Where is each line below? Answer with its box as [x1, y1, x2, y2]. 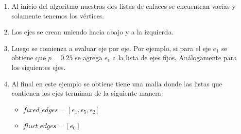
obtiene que [11, 52, 46, 63]
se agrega [75, 52, 103, 63]
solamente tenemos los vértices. [11, 10, 104, 20]
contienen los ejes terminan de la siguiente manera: [11, 88, 163, 98]
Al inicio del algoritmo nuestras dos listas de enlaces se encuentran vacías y [11, 1, 236, 11]
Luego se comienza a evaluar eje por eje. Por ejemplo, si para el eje [11, 43, 211, 53]
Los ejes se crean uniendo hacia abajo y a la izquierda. [11, 27, 173, 37]
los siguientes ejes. [11, 62, 66, 72]
